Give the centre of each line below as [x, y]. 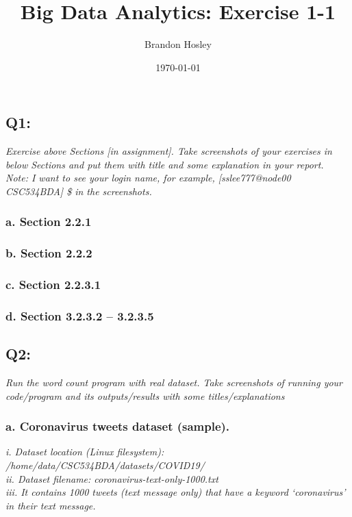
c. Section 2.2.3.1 [53, 285]
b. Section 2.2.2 [49, 253]
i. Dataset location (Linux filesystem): [85, 452]
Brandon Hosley [178, 44]
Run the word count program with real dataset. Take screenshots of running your [174, 382]
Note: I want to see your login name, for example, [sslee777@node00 [148, 178]
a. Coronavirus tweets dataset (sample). [118, 426]
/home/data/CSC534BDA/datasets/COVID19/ [105, 465]
